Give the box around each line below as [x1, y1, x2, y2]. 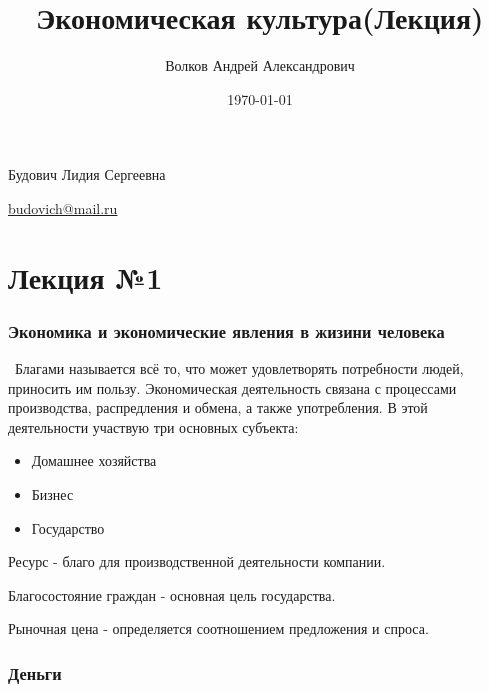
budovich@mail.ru [8, 197, 118, 218]
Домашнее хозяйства [31, 450, 157, 471]
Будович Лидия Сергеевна [8, 164, 166, 185]
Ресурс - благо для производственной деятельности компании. [8, 551, 386, 572]
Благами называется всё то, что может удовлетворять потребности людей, [14, 358, 464, 379]
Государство [31, 517, 105, 538]
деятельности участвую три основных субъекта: [8, 416, 299, 437]
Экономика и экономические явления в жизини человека [8, 318, 445, 343]
